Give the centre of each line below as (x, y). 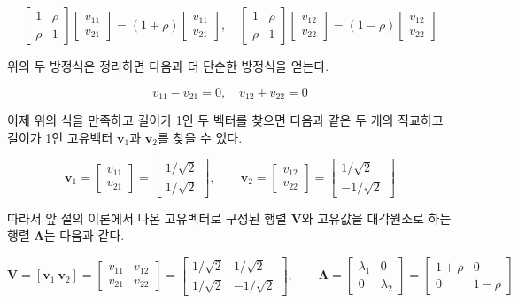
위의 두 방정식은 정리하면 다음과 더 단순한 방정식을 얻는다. (168, 66)
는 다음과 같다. (84, 235)
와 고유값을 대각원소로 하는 (376, 218)
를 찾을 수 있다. (200, 137)
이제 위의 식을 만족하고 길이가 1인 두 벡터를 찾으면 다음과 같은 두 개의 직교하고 (225, 120)
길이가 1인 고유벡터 (60, 137)
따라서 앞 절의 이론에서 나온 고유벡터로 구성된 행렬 (147, 218)
